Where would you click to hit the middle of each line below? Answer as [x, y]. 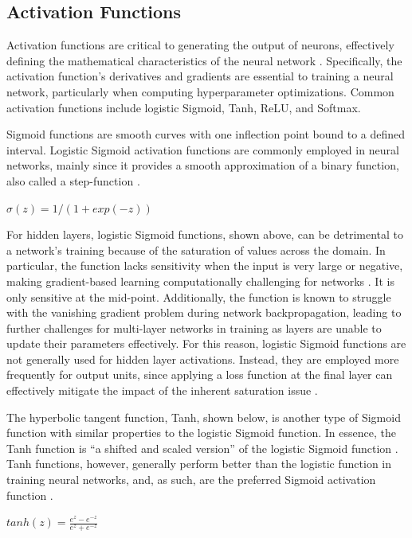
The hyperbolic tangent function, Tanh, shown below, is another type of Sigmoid [204, 417]
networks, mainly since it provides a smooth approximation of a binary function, [203, 165]
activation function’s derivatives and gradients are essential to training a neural [200, 76]
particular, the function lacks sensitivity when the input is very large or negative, [205, 265]
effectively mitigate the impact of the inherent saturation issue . [162, 390]
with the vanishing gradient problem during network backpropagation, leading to [204, 312]
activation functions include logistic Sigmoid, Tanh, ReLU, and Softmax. [184, 107]
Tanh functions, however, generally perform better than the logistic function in [199, 464]
